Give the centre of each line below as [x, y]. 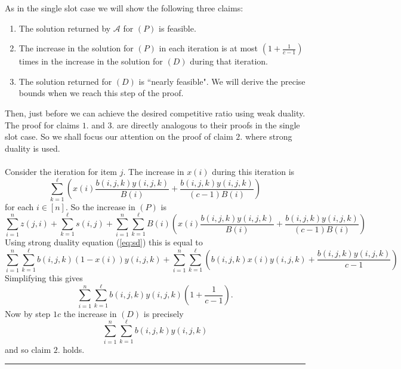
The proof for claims [42, 124]
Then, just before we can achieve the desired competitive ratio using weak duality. [155, 113]
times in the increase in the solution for [91, 61]
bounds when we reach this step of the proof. [101, 93]
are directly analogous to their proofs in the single [209, 124]
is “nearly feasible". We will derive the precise [222, 81]
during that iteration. [229, 61]
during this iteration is [253, 171]
